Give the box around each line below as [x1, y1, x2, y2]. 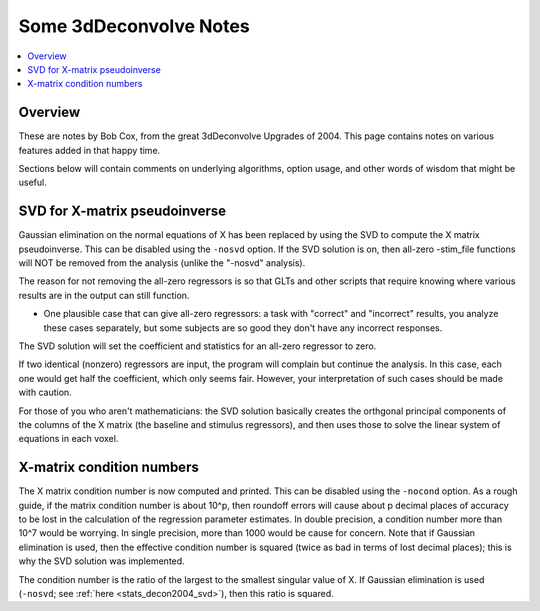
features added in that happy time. [18, 144, 161, 156]
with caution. [18, 386, 72, 399]
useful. [18, 176, 47, 189]
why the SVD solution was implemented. [18, 555, 185, 567]
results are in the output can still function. [18, 289, 190, 301]
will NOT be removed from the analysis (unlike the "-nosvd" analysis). [18, 257, 306, 269]
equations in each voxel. [18, 433, 119, 445]
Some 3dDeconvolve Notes [18, 15, 250, 37]
